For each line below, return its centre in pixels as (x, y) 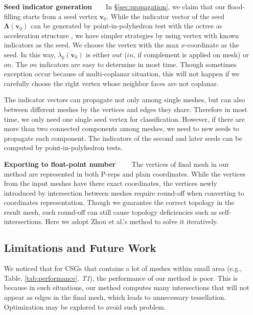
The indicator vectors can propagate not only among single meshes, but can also (125, 100)
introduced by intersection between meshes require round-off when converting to (124, 192)
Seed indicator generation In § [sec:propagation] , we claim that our (115, 6)
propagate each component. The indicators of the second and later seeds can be (123, 138)
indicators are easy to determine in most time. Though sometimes (138, 64)
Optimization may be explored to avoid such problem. (85, 306)
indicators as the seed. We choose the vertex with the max (92, 45)
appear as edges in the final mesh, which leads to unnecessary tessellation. (115, 297)
